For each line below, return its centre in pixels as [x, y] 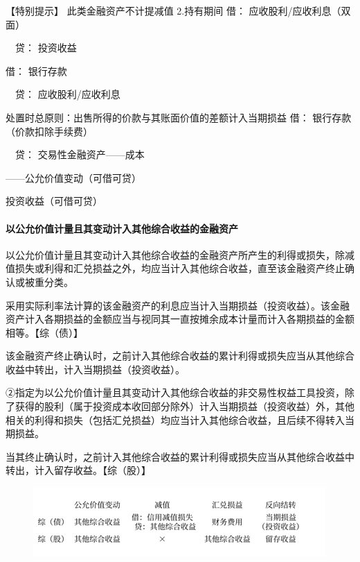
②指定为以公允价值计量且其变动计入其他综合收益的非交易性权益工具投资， [175, 392]
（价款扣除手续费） [49, 131]
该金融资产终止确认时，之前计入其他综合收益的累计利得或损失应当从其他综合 [180, 356]
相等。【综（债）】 [44, 332]
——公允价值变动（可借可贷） [73, 177]
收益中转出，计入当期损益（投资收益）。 [95, 369]
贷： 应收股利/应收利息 [67, 94]
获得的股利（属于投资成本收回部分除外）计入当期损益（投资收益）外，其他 [184, 406]
